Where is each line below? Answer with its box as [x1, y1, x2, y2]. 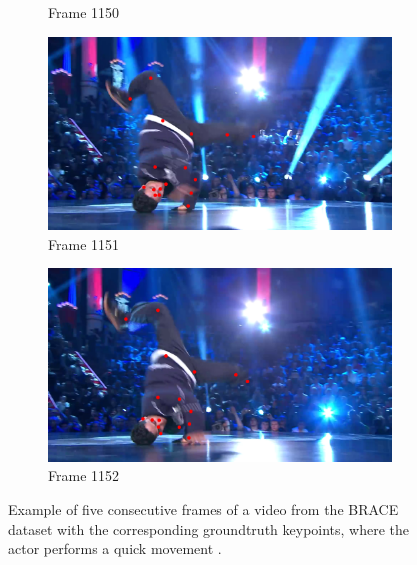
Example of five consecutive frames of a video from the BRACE [8, 498, 399, 519]
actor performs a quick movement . [8, 538, 222, 559]
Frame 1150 [48, 2, 120, 22]
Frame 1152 [48, 465, 120, 486]
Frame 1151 [48, 233, 120, 254]
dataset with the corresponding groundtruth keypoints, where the [8, 518, 410, 539]
